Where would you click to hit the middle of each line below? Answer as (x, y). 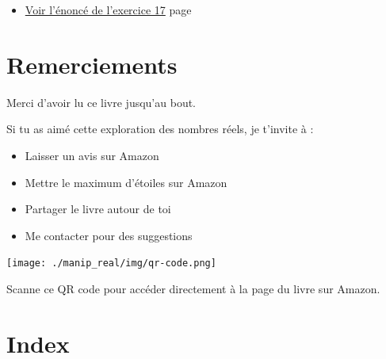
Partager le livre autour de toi (98, 209)
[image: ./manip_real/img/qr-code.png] (111, 264)
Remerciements (92, 64)
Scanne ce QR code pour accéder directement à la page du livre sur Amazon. (193, 288)
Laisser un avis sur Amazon (92, 155)
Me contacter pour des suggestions (109, 235)
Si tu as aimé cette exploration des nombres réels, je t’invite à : (160, 129)
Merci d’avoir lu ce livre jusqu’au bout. (101, 102)
